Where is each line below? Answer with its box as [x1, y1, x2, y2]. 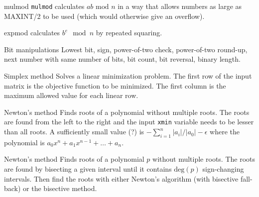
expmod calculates [4, 27, 60, 38]
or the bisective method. [23, 183, 97, 194]
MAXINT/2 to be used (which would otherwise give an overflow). [4, 10, 205, 21]
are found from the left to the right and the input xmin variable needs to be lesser [4, 116, 254, 127]
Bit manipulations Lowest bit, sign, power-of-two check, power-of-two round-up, [4, 44, 248, 54]
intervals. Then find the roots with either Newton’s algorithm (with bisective [4, 173, 239, 184]
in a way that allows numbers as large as [118, 1, 242, 11]
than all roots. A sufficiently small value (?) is [4, 126, 144, 137]
